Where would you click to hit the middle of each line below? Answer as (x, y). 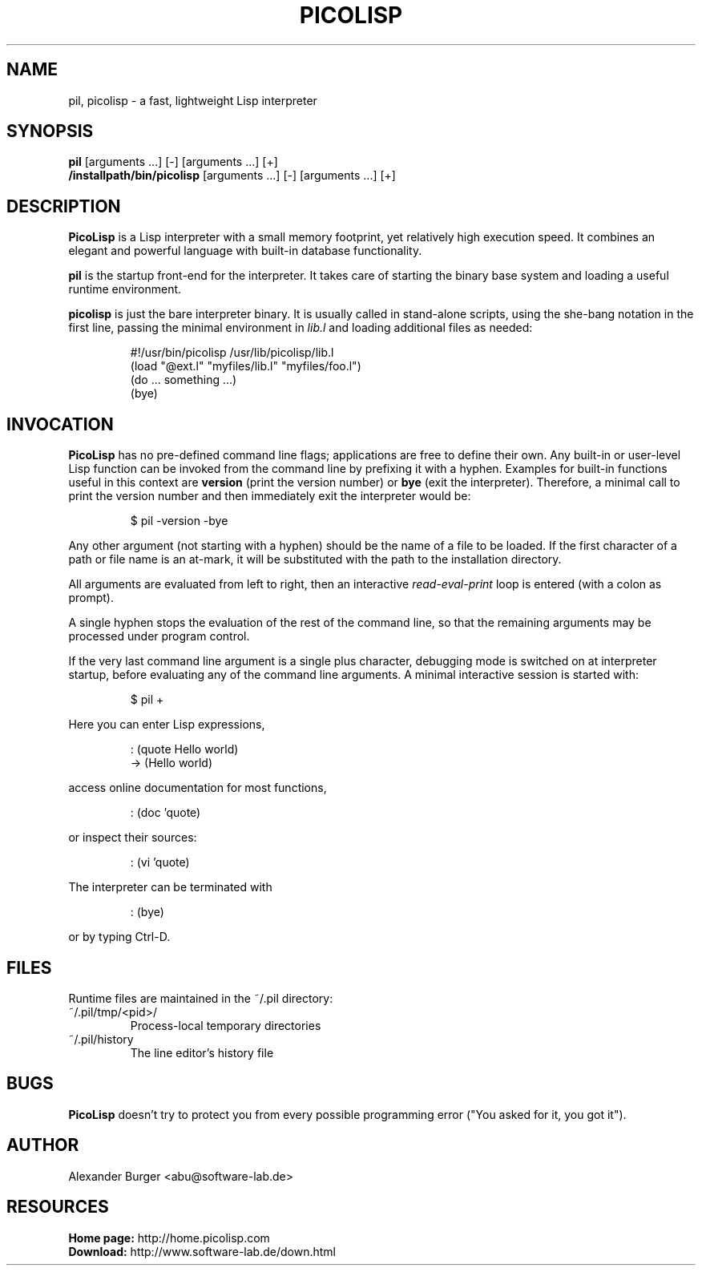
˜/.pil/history (101, 1039)
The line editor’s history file (202, 1052)
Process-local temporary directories (226, 1025)
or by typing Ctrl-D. (119, 937)
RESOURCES (58, 1207)
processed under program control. (159, 636)
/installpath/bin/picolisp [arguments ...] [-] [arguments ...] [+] (232, 176)
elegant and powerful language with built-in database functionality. (245, 251)
